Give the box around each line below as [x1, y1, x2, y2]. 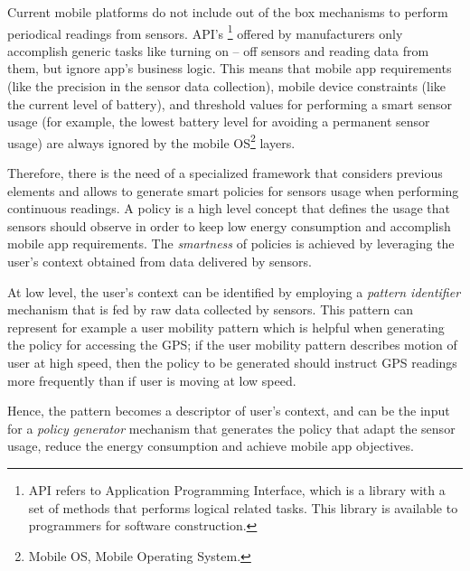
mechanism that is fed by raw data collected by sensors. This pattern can [7, 300, 413, 319]
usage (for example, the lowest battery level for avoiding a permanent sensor [7, 112, 430, 131]
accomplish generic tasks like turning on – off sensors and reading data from [7, 41, 429, 60]
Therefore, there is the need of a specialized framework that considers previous [7, 164, 443, 183]
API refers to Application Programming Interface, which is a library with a [28, 480, 446, 499]
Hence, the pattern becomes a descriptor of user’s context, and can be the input [7, 401, 450, 420]
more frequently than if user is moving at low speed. [7, 370, 296, 389]
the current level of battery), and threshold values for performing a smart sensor [7, 94, 452, 113]
